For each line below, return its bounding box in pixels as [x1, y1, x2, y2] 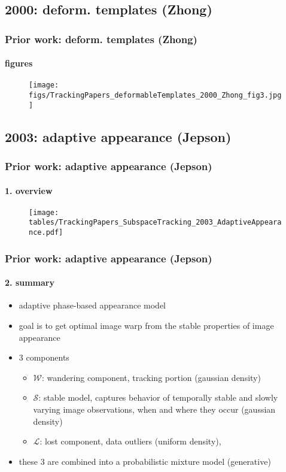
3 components [19, 351, 69, 364]
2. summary [5, 276, 54, 289]
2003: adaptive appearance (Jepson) [5, 127, 232, 146]
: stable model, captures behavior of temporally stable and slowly [38, 391, 278, 404]
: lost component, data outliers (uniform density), [39, 435, 221, 447]
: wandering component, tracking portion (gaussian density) [42, 371, 261, 383]
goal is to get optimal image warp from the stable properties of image [19, 319, 274, 332]
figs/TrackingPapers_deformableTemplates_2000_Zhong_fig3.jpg [29, 91, 282, 100]
